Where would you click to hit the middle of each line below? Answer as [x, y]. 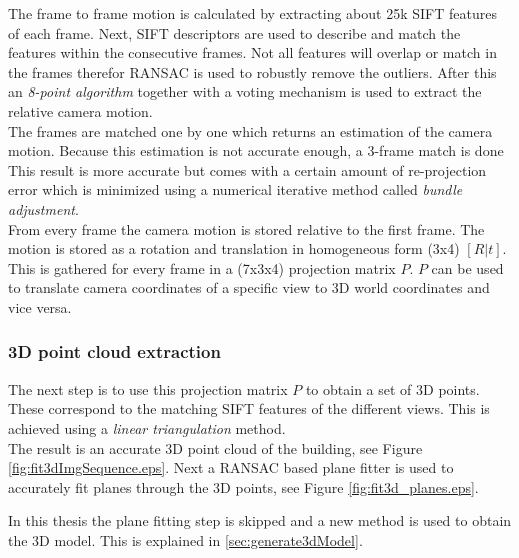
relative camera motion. [80, 110]
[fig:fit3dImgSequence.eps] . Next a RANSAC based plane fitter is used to [231, 467]
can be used [467, 267]
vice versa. [40, 306]
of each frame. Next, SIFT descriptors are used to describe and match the [234, 32]
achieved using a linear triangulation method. [147, 427]
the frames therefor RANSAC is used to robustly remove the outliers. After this [252, 71]
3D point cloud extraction [114, 351]
